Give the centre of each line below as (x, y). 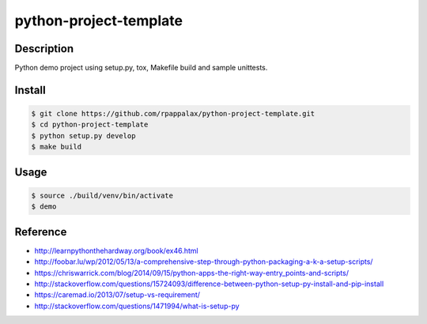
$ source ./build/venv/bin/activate (102, 195)
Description (44, 49)
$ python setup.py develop (83, 136)
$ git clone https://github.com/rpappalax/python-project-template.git (173, 114)
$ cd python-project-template (90, 125)
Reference (41, 232)
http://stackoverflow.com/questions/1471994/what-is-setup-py (137, 306)
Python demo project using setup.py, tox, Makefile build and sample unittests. (141, 68)
